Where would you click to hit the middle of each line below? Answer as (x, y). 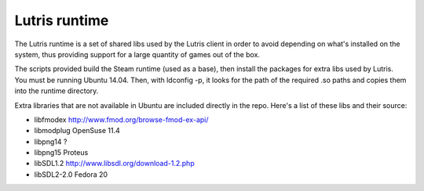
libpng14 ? (51, 142)
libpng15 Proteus (61, 153)
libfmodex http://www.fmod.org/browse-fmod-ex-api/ (121, 119)
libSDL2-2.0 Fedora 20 (71, 174)
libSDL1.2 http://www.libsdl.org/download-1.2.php (115, 164)
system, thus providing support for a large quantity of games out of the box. (137, 54)
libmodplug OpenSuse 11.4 (77, 131)
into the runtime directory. (57, 91)
